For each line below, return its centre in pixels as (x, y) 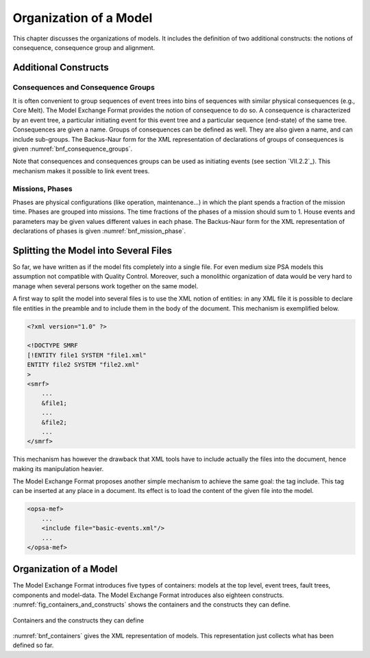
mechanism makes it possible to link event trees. (81, 170)
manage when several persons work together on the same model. (106, 286)
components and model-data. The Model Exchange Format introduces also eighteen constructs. (148, 595)
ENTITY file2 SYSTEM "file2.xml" (83, 365)
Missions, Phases (42, 188)
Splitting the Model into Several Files (92, 250)
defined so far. (33, 645)
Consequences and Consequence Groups (84, 87)
